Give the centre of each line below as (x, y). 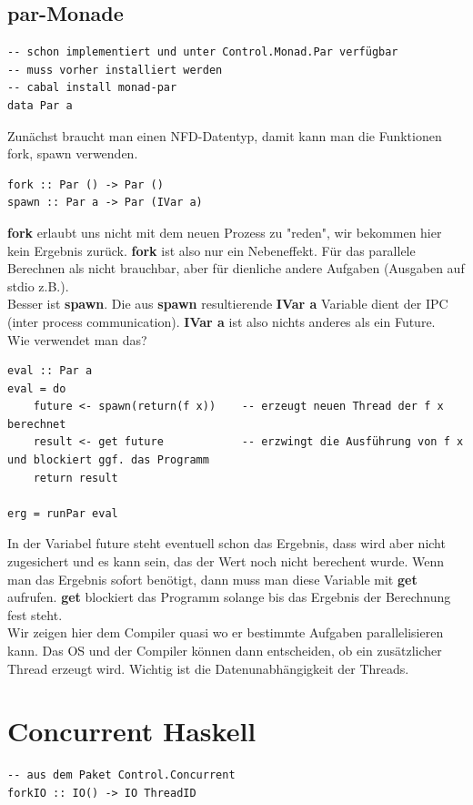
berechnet (37, 424)
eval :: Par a (50, 371)
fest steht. (35, 614)
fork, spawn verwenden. (73, 153)
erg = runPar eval (63, 513)
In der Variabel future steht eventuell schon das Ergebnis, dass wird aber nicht (226, 543)
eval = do (37, 388)
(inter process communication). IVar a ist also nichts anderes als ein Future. (221, 321)
